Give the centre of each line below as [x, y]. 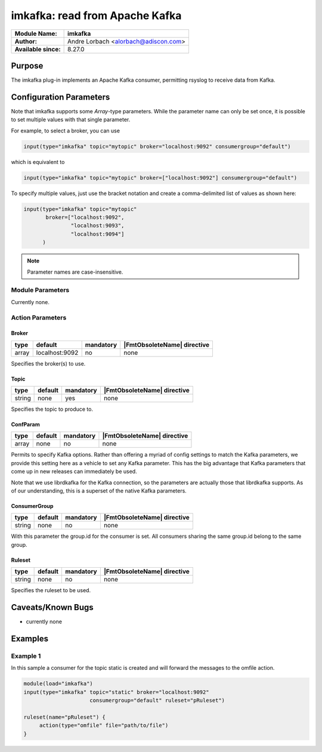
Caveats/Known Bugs [52, 607]
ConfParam [25, 425]
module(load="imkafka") [58, 684]
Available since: [38, 49]
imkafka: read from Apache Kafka [96, 16]
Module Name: [36, 33]
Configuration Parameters [61, 97]
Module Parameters [40, 290]
